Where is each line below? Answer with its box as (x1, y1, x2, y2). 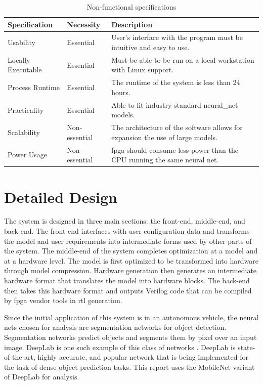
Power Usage (8, 149, 48, 160)
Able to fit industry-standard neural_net (111, 99, 238, 110)
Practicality (8, 104, 44, 115)
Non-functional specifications (86, 2, 177, 12)
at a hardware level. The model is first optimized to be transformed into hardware (4, 255, 258, 266)
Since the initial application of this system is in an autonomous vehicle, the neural (4, 312, 259, 322)
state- (238, 341, 255, 352)
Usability (8, 37, 35, 48)
